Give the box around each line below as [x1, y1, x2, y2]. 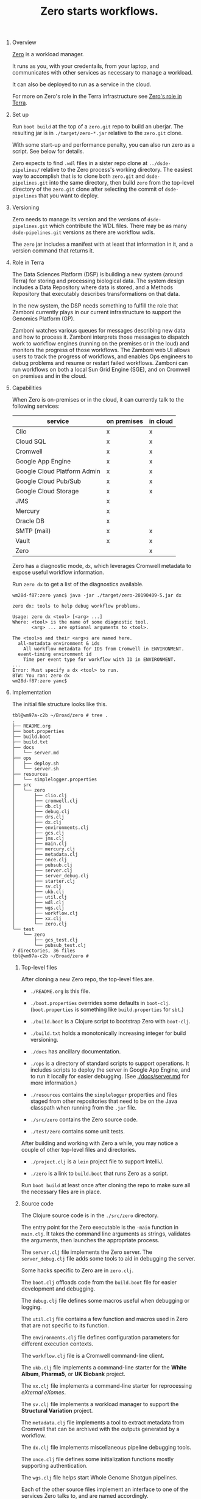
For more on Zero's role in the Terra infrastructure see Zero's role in [12, 93, 182, 100]
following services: [12, 402, 60, 410]
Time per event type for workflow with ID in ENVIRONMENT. [23, 657, 177, 663]
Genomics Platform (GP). [12, 315, 75, 322]
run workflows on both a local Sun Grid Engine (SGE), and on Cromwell [12, 366, 191, 374]
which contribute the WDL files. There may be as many [49, 222, 188, 230]
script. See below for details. [12, 148, 84, 155]
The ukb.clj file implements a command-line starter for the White [21, 1364, 187, 1371]
